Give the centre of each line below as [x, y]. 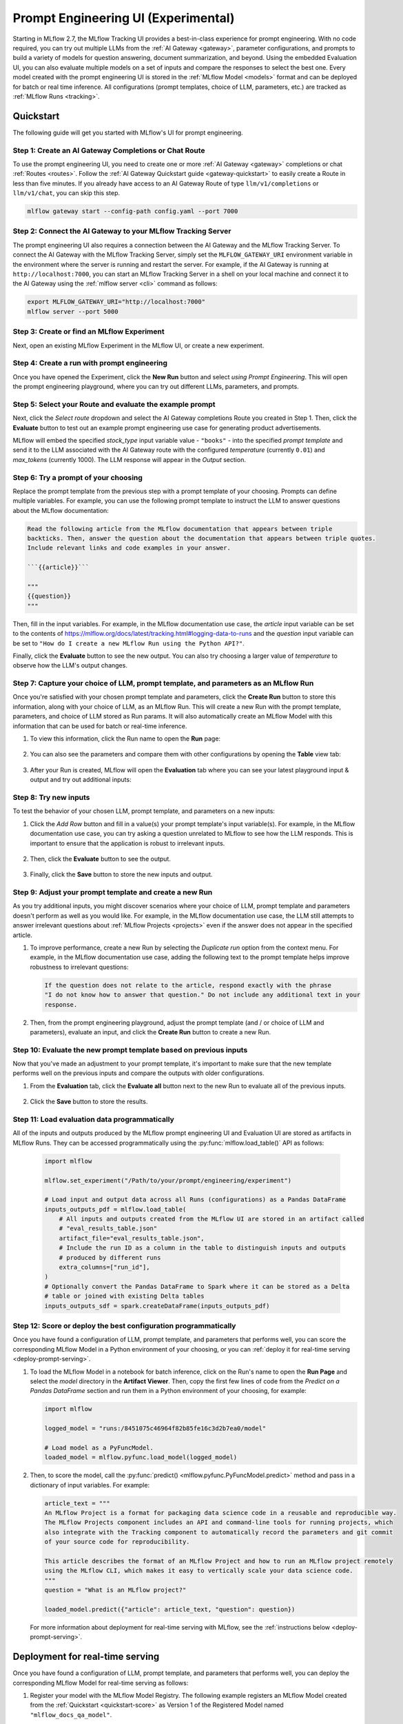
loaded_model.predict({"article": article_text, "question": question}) [170, 1609]
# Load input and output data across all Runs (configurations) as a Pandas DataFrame [195, 1200]
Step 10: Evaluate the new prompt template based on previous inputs [130, 1050]
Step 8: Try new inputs [51, 797]
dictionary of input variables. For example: [90, 1485]
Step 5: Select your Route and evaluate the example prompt [114, 404]
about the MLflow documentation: [61, 510]
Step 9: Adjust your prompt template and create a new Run [113, 892]
